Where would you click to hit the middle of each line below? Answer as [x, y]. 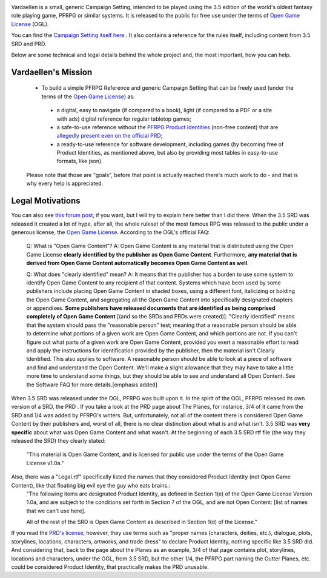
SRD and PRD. [29, 44]
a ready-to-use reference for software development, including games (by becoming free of [170, 144]
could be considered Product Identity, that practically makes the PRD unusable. [110, 567]
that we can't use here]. [56, 511]
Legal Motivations [46, 201]
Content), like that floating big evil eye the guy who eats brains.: [91, 485]
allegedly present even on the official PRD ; [110, 136]
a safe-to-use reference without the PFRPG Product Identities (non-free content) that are [167, 127]
